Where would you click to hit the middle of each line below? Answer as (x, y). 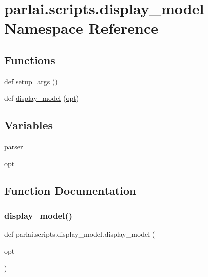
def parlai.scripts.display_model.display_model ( (80, 234)
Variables (29, 125)
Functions (30, 60)
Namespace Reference (81, 28)
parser (14, 146)
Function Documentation (70, 190)
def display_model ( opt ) (42, 98)
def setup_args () (31, 81)
